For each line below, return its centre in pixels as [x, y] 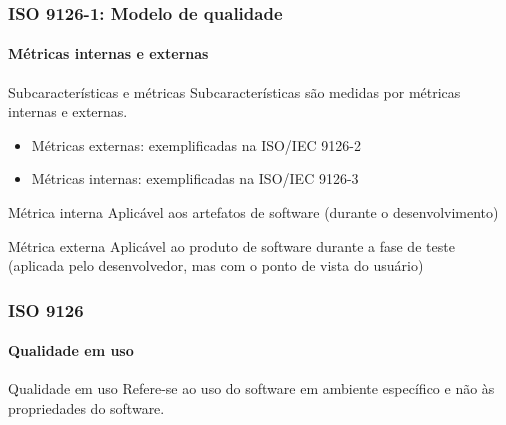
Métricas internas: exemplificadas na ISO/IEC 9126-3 [195, 178]
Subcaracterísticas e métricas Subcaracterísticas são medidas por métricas [234, 91]
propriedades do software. [86, 408]
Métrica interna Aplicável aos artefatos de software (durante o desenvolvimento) [253, 212]
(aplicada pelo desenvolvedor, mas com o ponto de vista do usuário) [216, 265]
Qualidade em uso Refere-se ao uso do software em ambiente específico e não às [251, 388]
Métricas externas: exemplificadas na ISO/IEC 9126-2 [196, 144]
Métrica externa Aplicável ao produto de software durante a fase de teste [231, 245]
